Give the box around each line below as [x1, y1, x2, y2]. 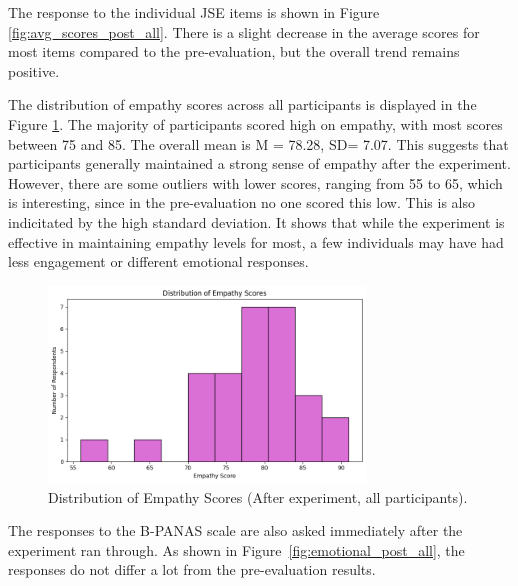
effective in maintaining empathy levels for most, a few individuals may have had [8, 231, 504, 252]
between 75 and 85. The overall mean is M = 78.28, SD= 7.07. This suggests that [8, 133, 509, 154]
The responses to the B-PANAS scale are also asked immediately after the [8, 520, 463, 541]
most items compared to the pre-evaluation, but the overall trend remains [8, 41, 460, 62]
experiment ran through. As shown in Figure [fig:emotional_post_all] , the [8, 539, 465, 560]
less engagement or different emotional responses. [8, 251, 309, 272]
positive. [8, 60, 60, 81]
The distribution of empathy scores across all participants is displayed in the [8, 94, 477, 115]
